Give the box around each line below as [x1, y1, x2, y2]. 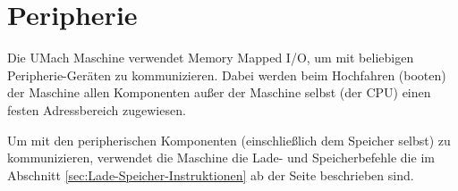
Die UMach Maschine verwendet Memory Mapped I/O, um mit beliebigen [7, 48, 414, 67]
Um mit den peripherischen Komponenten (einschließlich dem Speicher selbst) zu [7, 130, 451, 149]
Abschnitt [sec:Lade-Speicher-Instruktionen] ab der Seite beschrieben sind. [7, 165, 414, 184]
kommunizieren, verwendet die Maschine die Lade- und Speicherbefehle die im [7, 148, 435, 167]
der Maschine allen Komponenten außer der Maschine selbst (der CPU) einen [7, 83, 431, 102]
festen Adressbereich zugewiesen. [7, 100, 186, 119]
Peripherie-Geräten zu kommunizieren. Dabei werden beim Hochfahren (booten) [7, 65, 446, 84]
